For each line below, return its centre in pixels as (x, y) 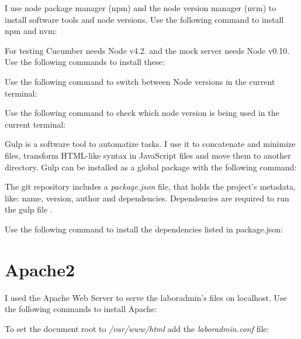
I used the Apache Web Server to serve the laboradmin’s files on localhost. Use (146, 297)
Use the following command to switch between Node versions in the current (140, 81)
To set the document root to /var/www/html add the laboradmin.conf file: (137, 328)
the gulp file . (29, 209)
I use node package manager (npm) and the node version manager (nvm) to (141, 8)
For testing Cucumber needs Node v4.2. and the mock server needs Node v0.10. (147, 50)
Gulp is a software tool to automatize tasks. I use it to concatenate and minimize (150, 144)
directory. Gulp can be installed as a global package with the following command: (151, 167)
